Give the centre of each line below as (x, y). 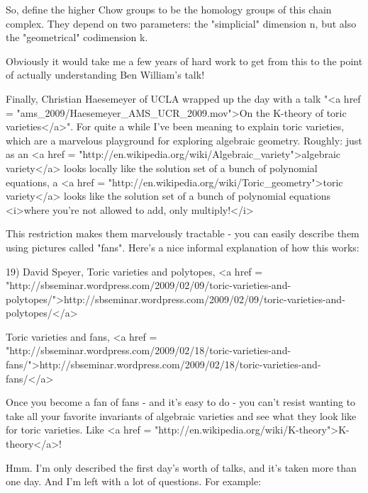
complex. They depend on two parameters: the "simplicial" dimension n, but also (181, 23)
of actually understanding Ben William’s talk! (105, 75)
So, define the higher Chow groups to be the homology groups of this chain (169, 9)
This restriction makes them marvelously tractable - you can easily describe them (183, 233)
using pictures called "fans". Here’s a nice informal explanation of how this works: (183, 247)
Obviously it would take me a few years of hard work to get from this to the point (184, 61)
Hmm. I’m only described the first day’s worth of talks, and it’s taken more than (181, 467)
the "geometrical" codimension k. (77, 37)
